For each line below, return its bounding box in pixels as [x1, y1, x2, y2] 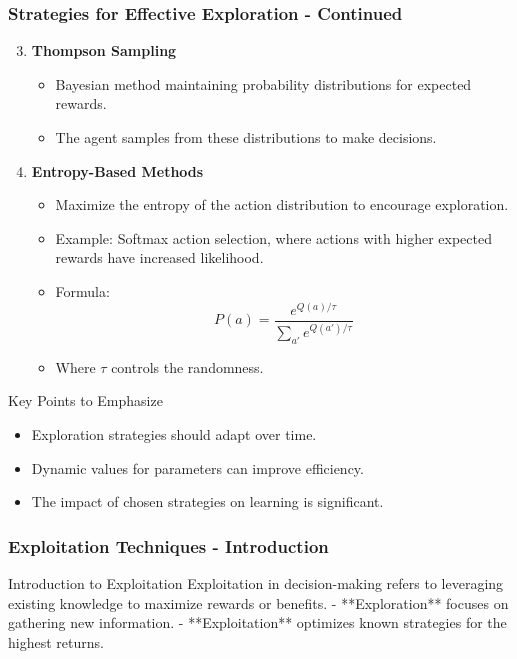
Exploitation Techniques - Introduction [8, 533, 329, 558]
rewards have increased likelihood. [55, 247, 264, 268]
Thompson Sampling [31, 40, 177, 61]
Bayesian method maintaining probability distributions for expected [55, 73, 472, 94]
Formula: [55, 280, 110, 301]
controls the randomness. [111, 356, 264, 377]
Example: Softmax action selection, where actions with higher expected [55, 227, 492, 248]
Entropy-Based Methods [31, 160, 204, 181]
